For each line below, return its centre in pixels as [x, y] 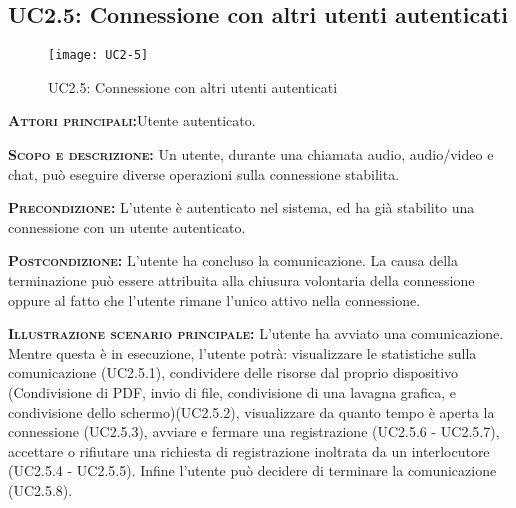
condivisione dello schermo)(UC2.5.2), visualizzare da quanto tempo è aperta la [251, 411]
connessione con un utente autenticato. [127, 226]
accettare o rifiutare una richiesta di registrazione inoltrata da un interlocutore [249, 450]
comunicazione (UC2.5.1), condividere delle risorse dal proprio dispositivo [233, 372]
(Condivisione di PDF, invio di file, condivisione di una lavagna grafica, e [232, 391]
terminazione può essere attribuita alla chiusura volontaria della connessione [241, 280]
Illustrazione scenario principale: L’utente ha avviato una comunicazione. [256, 333]
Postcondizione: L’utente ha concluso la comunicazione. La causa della [233, 260]
